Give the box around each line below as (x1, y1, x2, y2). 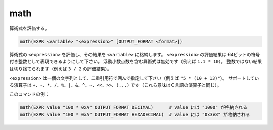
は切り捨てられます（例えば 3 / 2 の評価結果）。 (9, 66, 112, 72)
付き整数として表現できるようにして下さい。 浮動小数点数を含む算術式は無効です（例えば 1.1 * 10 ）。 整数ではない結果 (9, 58, 262, 64)
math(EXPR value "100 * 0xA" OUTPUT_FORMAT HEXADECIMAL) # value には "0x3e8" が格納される (20, 111, 250, 117)
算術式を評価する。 (9, 25, 50, 31)
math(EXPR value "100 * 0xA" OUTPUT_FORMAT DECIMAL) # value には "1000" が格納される (20, 105, 248, 110)
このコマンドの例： (9, 91, 50, 97)
